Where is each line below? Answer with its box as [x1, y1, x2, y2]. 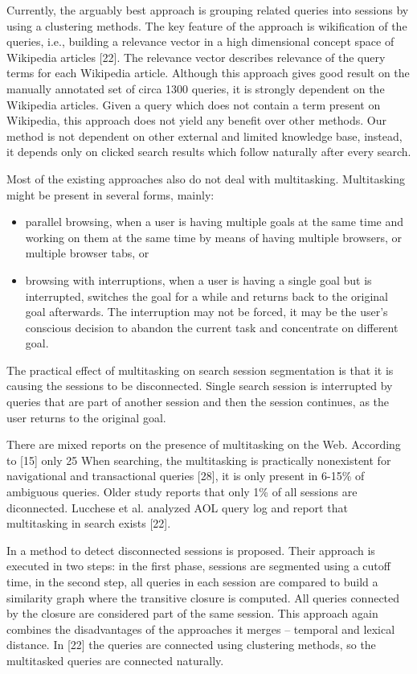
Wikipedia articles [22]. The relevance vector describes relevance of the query [6, 48, 386, 65]
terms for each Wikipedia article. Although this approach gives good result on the [6, 64, 410, 81]
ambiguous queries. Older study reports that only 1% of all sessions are [6, 483, 358, 500]
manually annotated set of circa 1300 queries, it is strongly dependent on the [6, 80, 385, 97]
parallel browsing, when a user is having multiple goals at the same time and [25, 213, 404, 230]
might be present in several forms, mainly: [6, 186, 215, 203]
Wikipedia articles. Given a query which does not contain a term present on [6, 96, 381, 113]
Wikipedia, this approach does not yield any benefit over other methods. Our [6, 112, 386, 129]
